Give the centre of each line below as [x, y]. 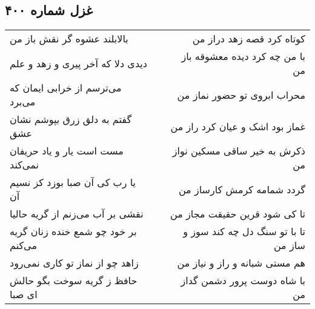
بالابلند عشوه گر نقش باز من [69, 39]
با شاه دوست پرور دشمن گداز [243, 281]
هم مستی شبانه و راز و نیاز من [241, 263]
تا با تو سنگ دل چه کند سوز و [244, 231]
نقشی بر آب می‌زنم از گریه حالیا [77, 214]
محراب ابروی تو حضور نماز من [241, 95]
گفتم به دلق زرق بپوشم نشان [71, 119]
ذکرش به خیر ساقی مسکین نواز [239, 151]
